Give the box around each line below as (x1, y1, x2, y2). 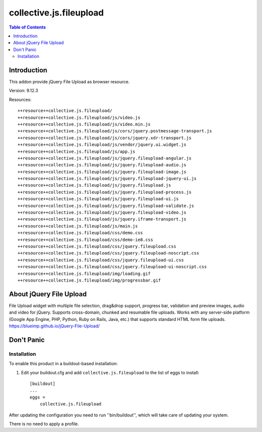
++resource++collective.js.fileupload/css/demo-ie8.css (17, 237, 153, 242)
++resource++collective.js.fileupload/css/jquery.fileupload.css (17, 244, 177, 249)
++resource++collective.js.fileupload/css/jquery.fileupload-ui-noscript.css (17, 264, 207, 270)
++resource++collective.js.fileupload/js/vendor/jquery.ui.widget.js (17, 142, 187, 147)
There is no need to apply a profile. (9, 421, 80, 427)
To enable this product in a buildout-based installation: (9, 361, 118, 367)
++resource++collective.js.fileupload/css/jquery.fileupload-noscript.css (17, 250, 199, 256)
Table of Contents (9, 24, 46, 30)
